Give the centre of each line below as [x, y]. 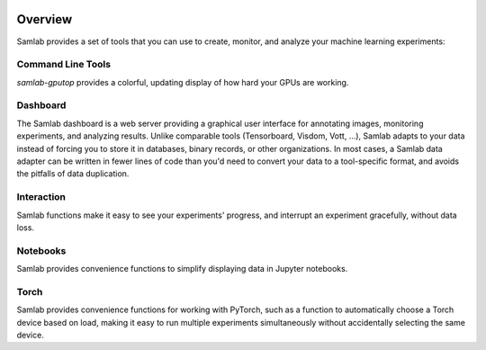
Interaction [41, 197]
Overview [45, 19]
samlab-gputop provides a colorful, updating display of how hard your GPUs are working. [183, 82]
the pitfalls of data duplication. [73, 174]
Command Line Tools [64, 65]
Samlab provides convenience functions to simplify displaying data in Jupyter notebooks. [182, 269]
